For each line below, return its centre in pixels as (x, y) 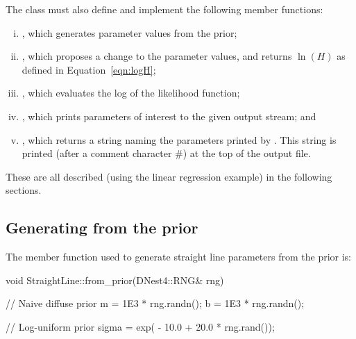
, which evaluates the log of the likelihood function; (131, 93)
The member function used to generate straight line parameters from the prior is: (178, 257)
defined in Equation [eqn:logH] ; (89, 69)
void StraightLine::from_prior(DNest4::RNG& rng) (115, 280)
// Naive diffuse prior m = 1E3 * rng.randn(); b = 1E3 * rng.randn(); (155, 303)
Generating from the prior (102, 228)
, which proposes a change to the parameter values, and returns (157, 56)
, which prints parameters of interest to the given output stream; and (169, 116)
